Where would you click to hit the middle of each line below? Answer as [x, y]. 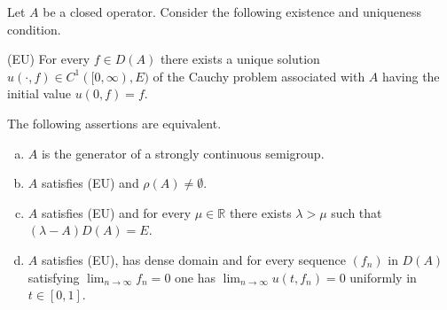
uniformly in [383, 277]
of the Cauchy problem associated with [259, 76]
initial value [39, 93]
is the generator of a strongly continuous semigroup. [183, 153]
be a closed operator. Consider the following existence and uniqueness [232, 12]
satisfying [54, 277]
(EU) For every [49, 59]
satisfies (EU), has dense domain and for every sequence [193, 259]
